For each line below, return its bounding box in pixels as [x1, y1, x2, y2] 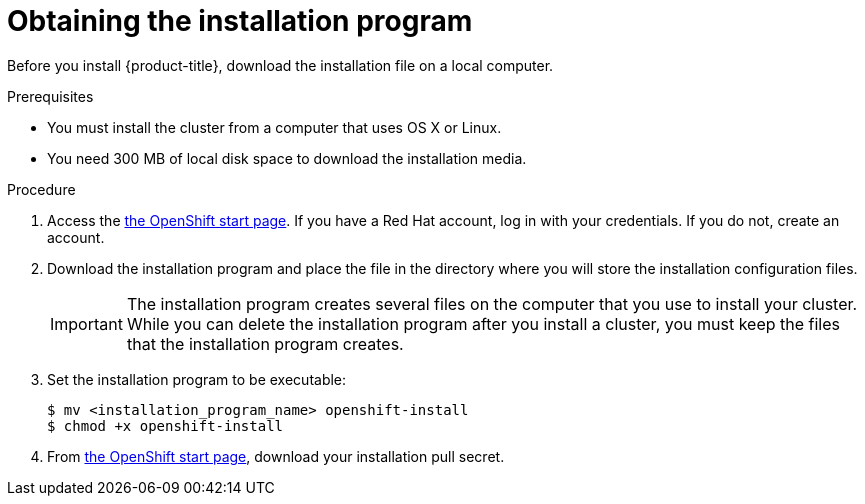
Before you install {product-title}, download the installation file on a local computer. [7, 56, 554, 74]
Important [50, 313, 123, 334]
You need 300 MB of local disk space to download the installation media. [47, 149, 527, 167]
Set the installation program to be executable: [47, 370, 347, 388]
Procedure [7, 180, 76, 198]
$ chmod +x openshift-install [47, 417, 284, 434]
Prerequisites [7, 87, 94, 105]
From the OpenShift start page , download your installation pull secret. [47, 447, 505, 465]
